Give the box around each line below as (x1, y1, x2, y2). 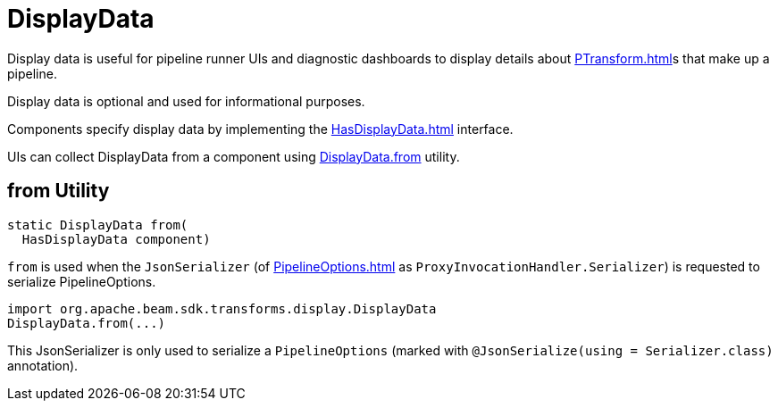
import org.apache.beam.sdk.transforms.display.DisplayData (7, 301, 437, 316)
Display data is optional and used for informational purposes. (7, 93, 365, 109)
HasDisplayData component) (21, 231, 211, 246)
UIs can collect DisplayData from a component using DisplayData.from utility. (7, 148, 460, 164)
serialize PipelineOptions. (7, 273, 156, 289)
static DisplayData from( (7, 217, 188, 232)
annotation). (7, 357, 79, 373)
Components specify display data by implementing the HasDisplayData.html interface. (7, 121, 514, 137)
